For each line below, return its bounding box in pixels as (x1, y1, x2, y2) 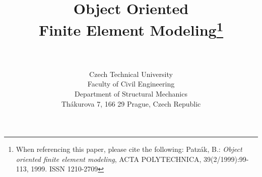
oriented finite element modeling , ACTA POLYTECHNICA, (16, 153, 202, 164)
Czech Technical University (89, 68, 173, 79)
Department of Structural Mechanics (74, 88, 187, 99)
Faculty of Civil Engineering (87, 78, 175, 89)
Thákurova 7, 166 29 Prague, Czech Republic (61, 98, 201, 109)
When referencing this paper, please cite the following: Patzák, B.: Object (16, 144, 242, 154)
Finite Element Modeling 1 (38, 18, 224, 40)
